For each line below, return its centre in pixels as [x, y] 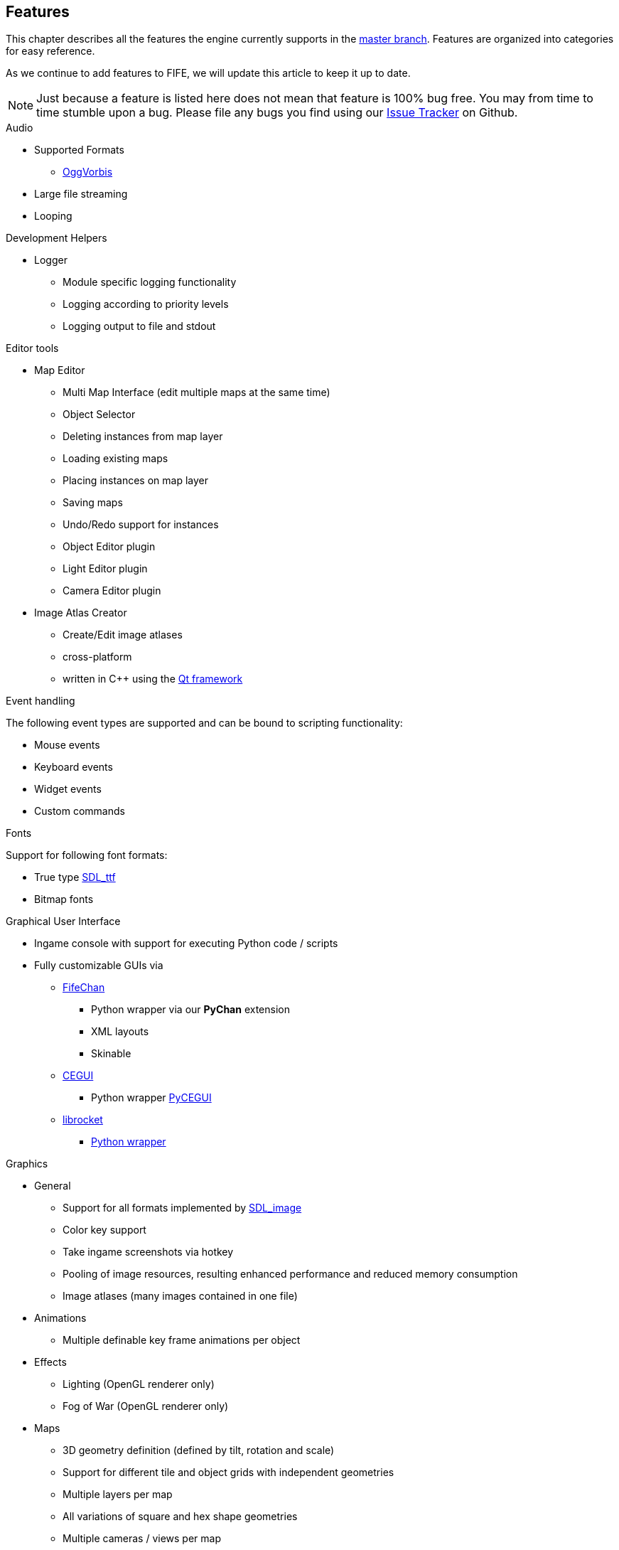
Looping [53, 216]
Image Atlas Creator [81, 613]
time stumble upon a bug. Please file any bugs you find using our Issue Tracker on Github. [277, 113]
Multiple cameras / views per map [142, 1539]
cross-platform [97, 657]
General [53, 1186]
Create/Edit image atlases [123, 635]
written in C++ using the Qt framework [153, 679]
